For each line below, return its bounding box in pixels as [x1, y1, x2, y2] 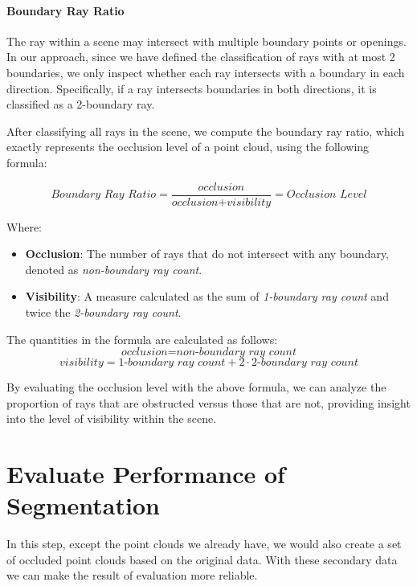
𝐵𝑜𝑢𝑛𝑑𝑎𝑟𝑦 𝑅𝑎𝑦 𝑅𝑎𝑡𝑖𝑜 [51, 189, 157, 201]
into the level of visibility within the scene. [6, 410, 217, 427]
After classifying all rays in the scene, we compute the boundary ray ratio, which [6, 122, 405, 139]
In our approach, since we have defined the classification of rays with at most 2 [6, 48, 395, 65]
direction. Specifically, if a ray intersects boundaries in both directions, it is [6, 80, 377, 96]
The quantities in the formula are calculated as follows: [6, 330, 278, 347]
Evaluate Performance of [6, 457, 285, 490]
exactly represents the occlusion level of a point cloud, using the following [6, 138, 370, 155]
